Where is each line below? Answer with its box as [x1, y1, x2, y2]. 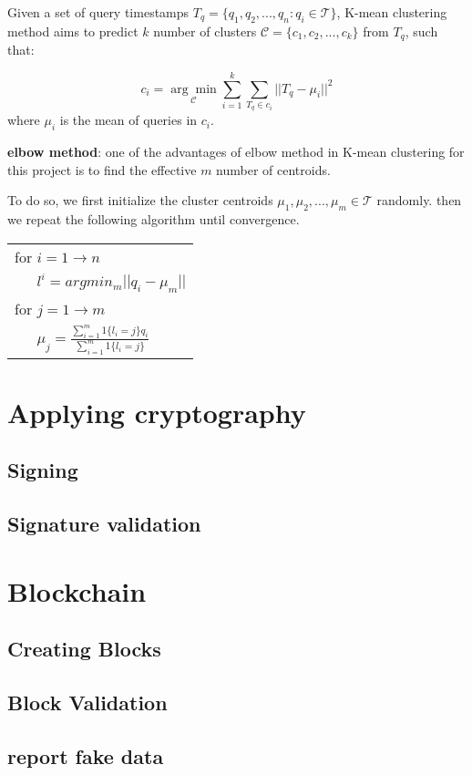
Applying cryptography [7, 393, 306, 430]
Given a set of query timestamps [7, 3, 190, 21]
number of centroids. [216, 160, 331, 179]
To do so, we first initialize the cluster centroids [7, 191, 273, 210]
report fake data [7, 741, 164, 770]
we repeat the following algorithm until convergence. [7, 210, 300, 229]
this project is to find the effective [7, 160, 197, 179]
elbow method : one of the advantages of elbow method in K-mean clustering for [7, 142, 465, 161]
